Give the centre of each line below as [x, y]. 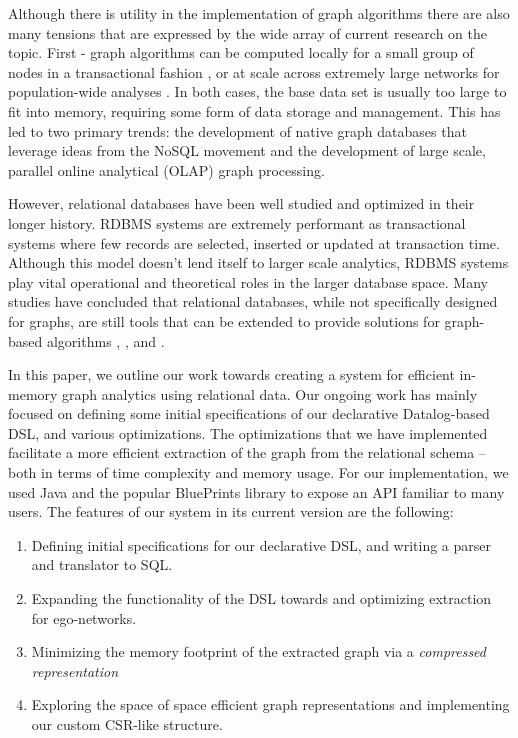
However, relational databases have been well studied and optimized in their [241, 203]
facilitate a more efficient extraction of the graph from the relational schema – [247, 452]
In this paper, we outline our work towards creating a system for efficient [231, 374]
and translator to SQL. [102, 564]
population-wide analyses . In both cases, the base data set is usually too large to [257, 91]
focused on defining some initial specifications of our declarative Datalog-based [249, 413]
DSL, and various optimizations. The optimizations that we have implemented [248, 432]
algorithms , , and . [105, 340]
